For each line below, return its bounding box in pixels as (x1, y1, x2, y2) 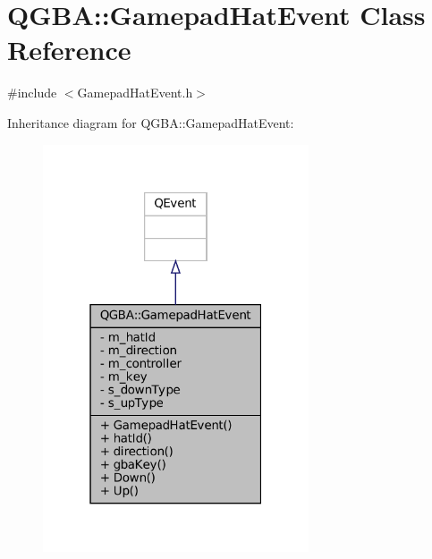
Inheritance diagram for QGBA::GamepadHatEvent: (7, 113, 294, 131)
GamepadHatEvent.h (77, 83, 193, 102)
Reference (7, 31, 131, 68)
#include (7, 83, 57, 102)
